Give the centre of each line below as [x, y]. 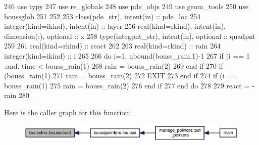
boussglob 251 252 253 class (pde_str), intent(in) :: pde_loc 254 [102, 16]
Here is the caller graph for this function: [68, 112]
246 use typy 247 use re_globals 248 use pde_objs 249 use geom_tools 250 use [126, 6]
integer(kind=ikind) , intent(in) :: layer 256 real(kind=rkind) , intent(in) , [115, 26]
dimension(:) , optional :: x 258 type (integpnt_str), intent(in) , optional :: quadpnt [130, 36]
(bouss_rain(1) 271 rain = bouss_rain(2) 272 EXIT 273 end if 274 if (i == [121, 76]
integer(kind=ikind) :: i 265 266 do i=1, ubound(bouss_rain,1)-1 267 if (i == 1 [127, 55]
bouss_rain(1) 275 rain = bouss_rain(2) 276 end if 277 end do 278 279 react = [127, 85]
